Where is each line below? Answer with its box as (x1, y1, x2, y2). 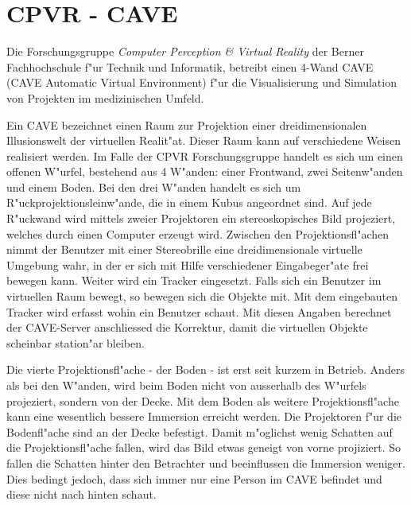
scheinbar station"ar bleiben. (6, 334, 145, 351)
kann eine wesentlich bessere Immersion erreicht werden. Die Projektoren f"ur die (6, 408, 401, 425)
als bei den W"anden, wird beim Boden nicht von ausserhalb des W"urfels (6, 377, 366, 393)
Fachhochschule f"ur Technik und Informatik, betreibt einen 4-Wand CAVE (6, 58, 374, 75)
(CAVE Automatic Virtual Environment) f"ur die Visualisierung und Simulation (6, 74, 397, 91)
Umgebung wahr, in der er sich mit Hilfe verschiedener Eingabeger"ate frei (6, 256, 369, 273)
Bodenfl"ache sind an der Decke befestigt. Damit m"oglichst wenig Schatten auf (6, 423, 393, 440)
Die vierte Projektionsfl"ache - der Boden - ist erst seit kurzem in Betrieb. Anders (6, 361, 405, 378)
